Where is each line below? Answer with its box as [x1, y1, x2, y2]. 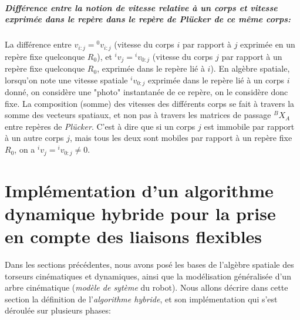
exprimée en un [240, 38, 295, 50]
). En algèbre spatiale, [210, 62, 290, 75]
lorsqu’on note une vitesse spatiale [5, 73, 128, 86]
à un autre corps [5, 132, 64, 144]
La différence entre [5, 38, 72, 50]
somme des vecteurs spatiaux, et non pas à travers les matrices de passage [5, 109, 271, 121]
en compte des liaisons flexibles [5, 224, 262, 248]
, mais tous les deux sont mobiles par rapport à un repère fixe [69, 132, 292, 144]
